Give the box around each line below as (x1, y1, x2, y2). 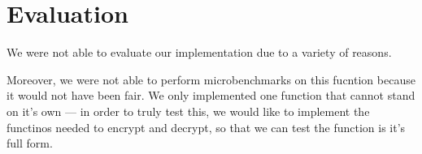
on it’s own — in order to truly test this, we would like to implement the (7, 102, 370, 119)
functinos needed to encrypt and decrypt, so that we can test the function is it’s (7, 118, 406, 135)
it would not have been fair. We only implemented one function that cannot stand (7, 87, 415, 104)
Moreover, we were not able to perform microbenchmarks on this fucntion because (7, 71, 415, 88)
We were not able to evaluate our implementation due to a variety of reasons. (7, 44, 392, 61)
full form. (7, 135, 53, 152)
